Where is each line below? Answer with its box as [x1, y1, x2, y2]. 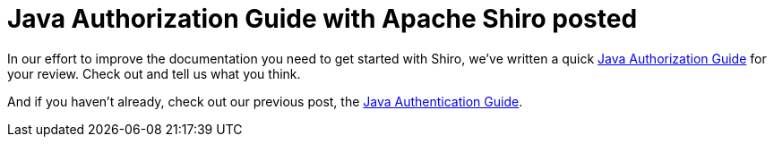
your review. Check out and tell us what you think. [7, 65, 301, 81]
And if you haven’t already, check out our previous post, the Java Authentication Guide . [7, 93, 523, 109]
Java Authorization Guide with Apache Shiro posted [7, 4, 638, 34]
